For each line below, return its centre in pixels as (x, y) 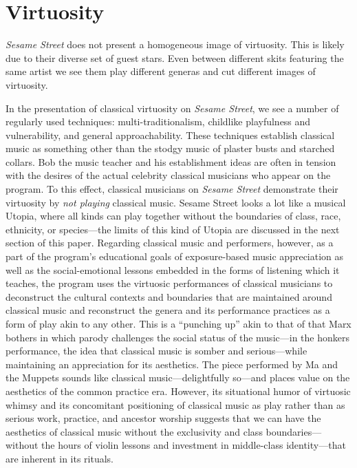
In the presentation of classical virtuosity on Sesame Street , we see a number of (172, 108)
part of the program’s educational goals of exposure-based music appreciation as (175, 256)
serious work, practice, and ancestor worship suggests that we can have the (163, 418)
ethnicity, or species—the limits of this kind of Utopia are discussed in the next (173, 229)
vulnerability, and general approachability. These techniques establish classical (170, 135)
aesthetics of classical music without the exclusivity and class (134, 431)
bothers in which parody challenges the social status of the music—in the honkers (177, 337)
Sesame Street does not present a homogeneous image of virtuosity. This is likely (175, 44)
